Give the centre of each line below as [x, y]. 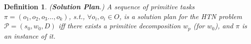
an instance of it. [30, 35]
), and [224, 26]
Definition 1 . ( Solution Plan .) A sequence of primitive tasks [99, 6]
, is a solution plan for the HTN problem [181, 16]
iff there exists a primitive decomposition [119, 26]
